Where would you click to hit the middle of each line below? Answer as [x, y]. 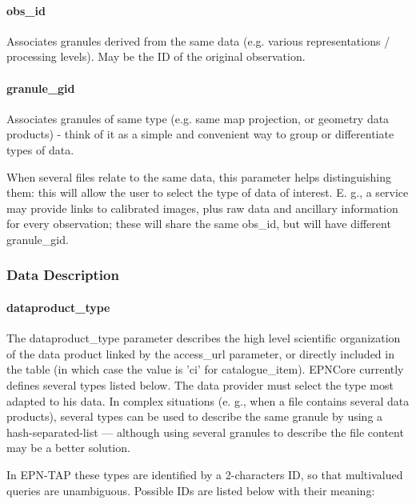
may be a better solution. [68, 448]
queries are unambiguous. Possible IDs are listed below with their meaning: [191, 490]
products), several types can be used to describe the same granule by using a [195, 416]
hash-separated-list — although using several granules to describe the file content [205, 432]
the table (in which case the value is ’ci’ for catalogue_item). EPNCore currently [205, 369]
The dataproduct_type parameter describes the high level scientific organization [204, 338]
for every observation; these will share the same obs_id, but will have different [199, 224]
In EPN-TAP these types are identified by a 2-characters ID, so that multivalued [205, 474]
